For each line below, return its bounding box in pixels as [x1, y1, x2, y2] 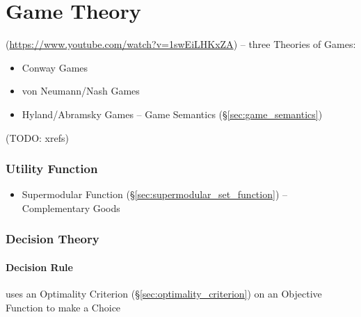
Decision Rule [6, 259, 73, 274]
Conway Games [22, 60, 88, 74]
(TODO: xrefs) [6, 130, 69, 145]
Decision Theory [6, 230, 99, 247]
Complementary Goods [22, 200, 120, 215]
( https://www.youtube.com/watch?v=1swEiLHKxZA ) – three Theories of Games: [6, 37, 356, 51]
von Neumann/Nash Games [22, 83, 140, 98]
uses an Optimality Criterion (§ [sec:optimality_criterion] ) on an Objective [6, 286, 322, 301]
